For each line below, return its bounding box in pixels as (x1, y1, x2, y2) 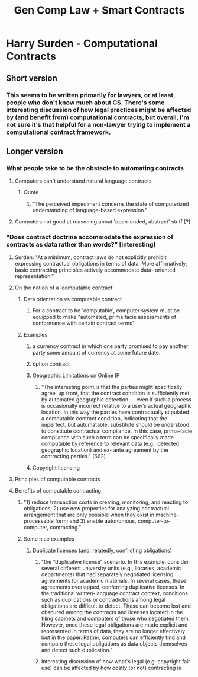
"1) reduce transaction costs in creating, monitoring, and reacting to (23, 499, 189, 506)
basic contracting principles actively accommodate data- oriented (14, 266, 176, 273)
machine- (155, 511, 179, 519)
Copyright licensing (32, 464, 80, 471)
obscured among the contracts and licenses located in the (41, 609, 183, 616)
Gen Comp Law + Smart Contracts (14, 4, 185, 17)
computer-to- (138, 518, 171, 525)
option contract (32, 360, 70, 368)
